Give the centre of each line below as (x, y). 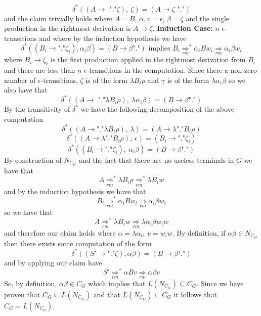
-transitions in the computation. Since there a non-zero (172, 70)
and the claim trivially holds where (58, 18)
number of (20, 80)
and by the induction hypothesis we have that (75, 191)
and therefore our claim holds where (60, 232)
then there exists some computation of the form (78, 243)
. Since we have (220, 283)
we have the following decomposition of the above (157, 109)
